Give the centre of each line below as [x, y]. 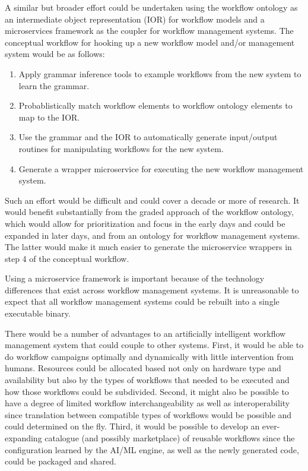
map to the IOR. [49, 117]
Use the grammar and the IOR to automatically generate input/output [148, 137]
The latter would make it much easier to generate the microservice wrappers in [148, 247]
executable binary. [38, 313]
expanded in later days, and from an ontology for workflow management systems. [153, 235]
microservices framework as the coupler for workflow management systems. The [149, 31]
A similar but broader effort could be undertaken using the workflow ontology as [151, 7]
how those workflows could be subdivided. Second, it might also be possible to [147, 391]
